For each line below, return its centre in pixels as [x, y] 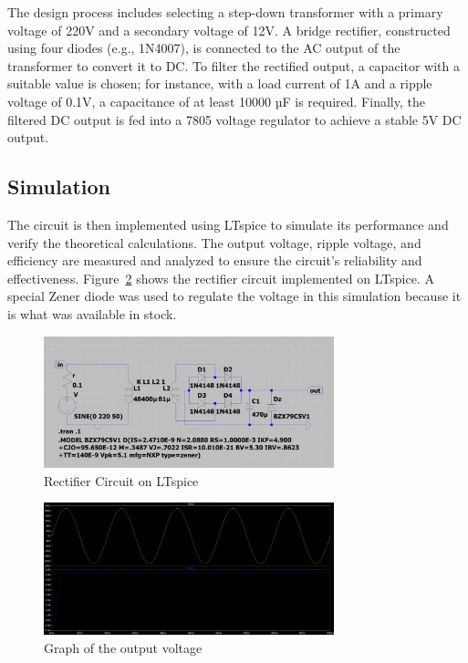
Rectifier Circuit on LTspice [121, 480]
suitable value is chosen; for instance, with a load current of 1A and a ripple [220, 83]
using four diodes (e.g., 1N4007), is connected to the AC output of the [204, 48]
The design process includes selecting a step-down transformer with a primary [225, 12]
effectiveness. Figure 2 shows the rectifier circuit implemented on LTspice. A [221, 278]
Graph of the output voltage [123, 647]
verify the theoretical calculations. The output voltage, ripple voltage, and [214, 242]
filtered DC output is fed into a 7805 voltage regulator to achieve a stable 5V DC [234, 119]
